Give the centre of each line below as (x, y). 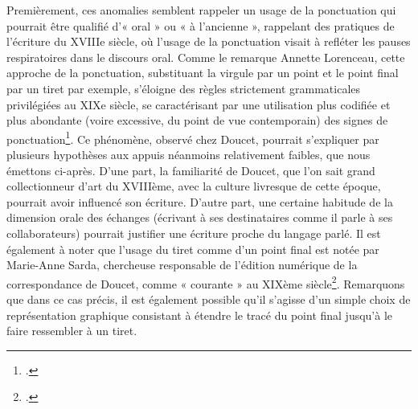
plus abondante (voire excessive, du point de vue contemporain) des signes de (197, 120)
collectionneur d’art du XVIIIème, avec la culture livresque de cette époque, (194, 186)
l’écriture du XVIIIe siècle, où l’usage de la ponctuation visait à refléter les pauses (209, 41)
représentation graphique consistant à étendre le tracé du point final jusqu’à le (200, 315)
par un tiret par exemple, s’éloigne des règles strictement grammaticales (184, 88)
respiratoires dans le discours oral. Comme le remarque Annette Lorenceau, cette (206, 57)
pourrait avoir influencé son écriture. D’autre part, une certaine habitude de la (200, 201)
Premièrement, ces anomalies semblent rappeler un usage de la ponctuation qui (201, 10)
